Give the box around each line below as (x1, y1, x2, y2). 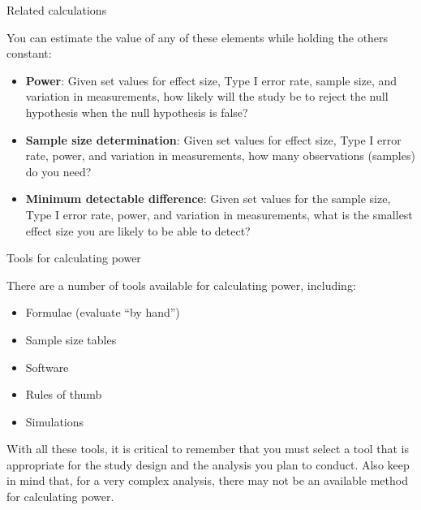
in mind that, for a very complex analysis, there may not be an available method (6, 472, 408, 489)
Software (25, 358, 69, 375)
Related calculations (6, 2, 107, 18)
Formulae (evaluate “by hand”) (25, 304, 180, 321)
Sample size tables (25, 331, 117, 348)
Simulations (25, 413, 84, 430)
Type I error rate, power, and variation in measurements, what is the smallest (25, 205, 413, 223)
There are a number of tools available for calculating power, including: (6, 276, 356, 293)
